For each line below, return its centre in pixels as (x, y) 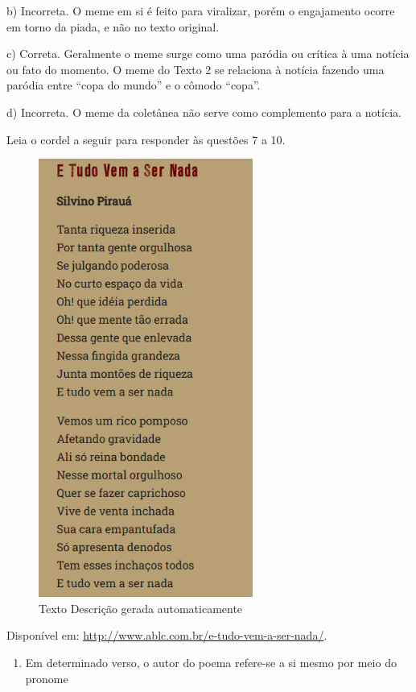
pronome (47, 678)
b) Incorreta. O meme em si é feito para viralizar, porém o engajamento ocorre (201, 10)
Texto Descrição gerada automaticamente (141, 608)
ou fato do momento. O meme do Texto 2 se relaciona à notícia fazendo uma (196, 69)
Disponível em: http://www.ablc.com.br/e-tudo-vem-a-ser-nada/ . (167, 635)
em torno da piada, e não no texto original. (113, 26)
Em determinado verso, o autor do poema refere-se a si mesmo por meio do (211, 662)
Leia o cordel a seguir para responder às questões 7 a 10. (146, 139)
